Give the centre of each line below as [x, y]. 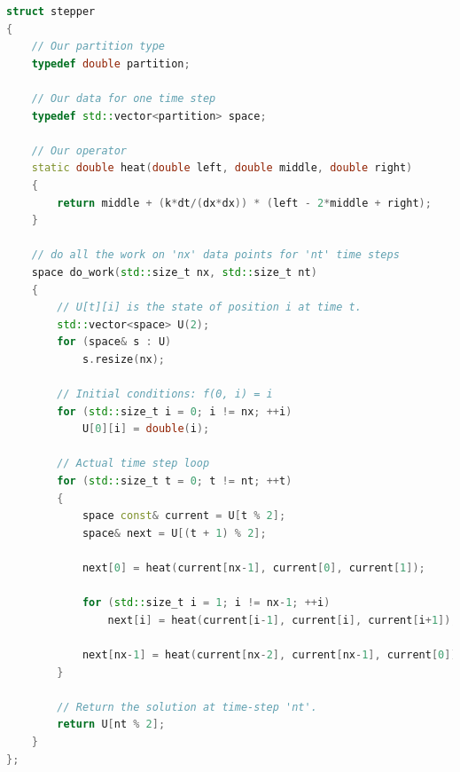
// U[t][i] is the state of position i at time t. [209, 307]
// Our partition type [98, 47]
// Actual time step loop [133, 464]
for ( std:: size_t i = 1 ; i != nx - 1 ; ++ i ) [206, 603]
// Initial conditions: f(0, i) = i [165, 394]
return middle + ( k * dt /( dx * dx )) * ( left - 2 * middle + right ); [244, 203]
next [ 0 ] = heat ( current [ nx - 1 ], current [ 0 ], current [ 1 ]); [253, 568]
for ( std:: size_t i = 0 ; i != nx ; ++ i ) [175, 411]
